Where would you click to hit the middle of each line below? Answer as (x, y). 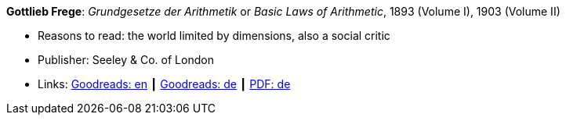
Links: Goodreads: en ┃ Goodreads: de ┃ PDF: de (164, 84)
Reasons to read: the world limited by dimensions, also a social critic (214, 36)
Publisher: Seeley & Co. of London (126, 60)
